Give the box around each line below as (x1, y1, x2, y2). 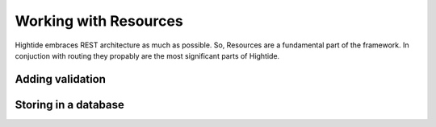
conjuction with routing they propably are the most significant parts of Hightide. (15, 51, 280, 60)
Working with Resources (15, 12, 183, 30)
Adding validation (15, 72, 107, 86)
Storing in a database (15, 97, 124, 112)
